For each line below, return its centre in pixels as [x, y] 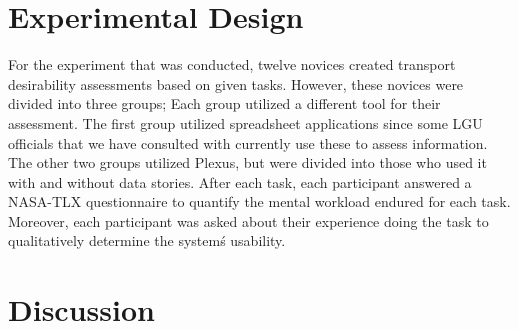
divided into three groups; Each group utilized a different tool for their [224, 103]
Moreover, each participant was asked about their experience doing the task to [248, 220]
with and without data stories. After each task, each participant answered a [240, 181]
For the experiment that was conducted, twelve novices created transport [232, 64]
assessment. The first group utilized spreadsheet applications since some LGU [245, 122]
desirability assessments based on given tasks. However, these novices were [236, 83]
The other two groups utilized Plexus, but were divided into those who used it [247, 162]
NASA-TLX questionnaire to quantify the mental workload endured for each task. [259, 201]
